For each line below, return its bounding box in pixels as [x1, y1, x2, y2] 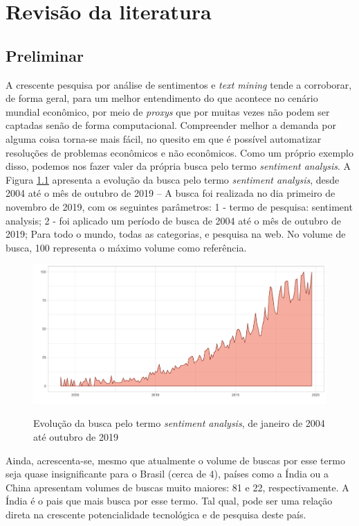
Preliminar [6, 44, 84, 66]
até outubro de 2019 [33, 429, 118, 444]
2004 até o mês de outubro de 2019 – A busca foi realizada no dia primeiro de [6, 186, 335, 200]
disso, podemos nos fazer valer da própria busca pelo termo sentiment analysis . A [6, 159, 351, 173]
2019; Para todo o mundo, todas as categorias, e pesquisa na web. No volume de [6, 227, 346, 241]
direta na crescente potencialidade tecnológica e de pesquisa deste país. [6, 507, 306, 521]
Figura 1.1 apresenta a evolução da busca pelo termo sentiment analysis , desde [6, 172, 340, 186]
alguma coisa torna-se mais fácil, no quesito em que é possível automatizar [6, 131, 322, 146]
